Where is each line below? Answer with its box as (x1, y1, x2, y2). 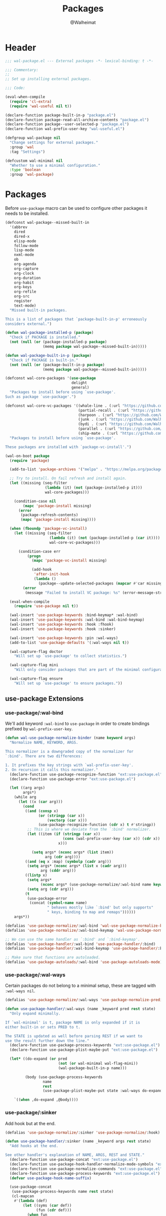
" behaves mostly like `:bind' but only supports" (47, 905, 154, 910)
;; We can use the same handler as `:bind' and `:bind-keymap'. (5, 937, 140, 942)
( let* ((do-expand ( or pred (9, 1056, 68, 1062)
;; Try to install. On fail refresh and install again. (9, 476, 127, 481)
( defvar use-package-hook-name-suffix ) (9, 1175, 92, 1181)
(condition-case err (18, 549, 61, 554)
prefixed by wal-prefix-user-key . (5, 726, 73, 732)
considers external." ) (5, 321, 52, 326)
